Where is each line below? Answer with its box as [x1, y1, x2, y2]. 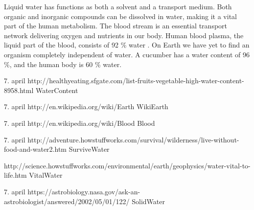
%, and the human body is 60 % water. [4, 59, 122, 69]
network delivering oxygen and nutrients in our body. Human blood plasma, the [4, 30, 244, 40]
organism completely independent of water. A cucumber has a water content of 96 [4, 49, 250, 59]
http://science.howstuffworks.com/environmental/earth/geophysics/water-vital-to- [4, 160, 251, 170]
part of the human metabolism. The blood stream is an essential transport [4, 21, 228, 31]
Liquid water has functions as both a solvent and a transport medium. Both [4, 1, 232, 11]
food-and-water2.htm [4, 144, 67, 154]
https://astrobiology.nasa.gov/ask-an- [27, 186, 140, 196]
